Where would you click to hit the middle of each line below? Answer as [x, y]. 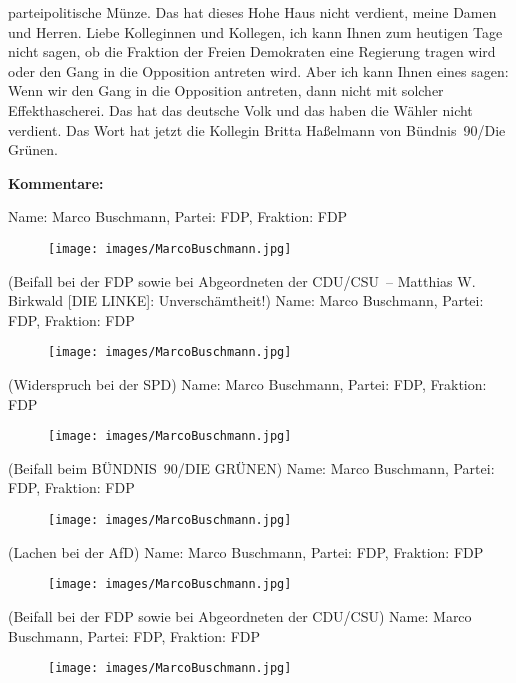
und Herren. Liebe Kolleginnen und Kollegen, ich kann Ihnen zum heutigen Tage [255, 31]
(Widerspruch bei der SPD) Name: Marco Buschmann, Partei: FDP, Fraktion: [247, 384]
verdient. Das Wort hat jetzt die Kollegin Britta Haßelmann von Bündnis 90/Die [257, 129]
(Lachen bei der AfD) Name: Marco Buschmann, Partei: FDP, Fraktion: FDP [246, 551]
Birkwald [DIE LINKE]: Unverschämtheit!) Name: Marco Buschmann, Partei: [246, 300]
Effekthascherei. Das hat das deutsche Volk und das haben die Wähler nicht [240, 109]
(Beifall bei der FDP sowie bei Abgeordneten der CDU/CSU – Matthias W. [242, 280]
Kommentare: [56, 182]
